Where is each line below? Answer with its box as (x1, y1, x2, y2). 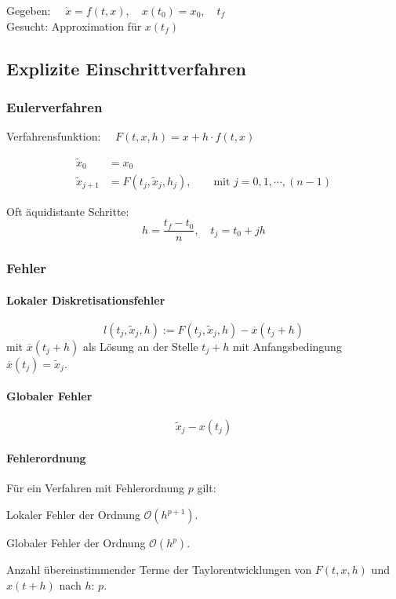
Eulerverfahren (6, 97, 103, 116)
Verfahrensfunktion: (6, 128, 101, 144)
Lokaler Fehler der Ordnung (6, 506, 140, 522)
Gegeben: (6, 2, 51, 18)
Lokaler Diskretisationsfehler (6, 291, 165, 308)
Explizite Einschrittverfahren (6, 56, 246, 80)
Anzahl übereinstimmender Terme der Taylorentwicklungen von (6, 561, 312, 577)
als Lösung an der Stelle (82, 338, 198, 354)
